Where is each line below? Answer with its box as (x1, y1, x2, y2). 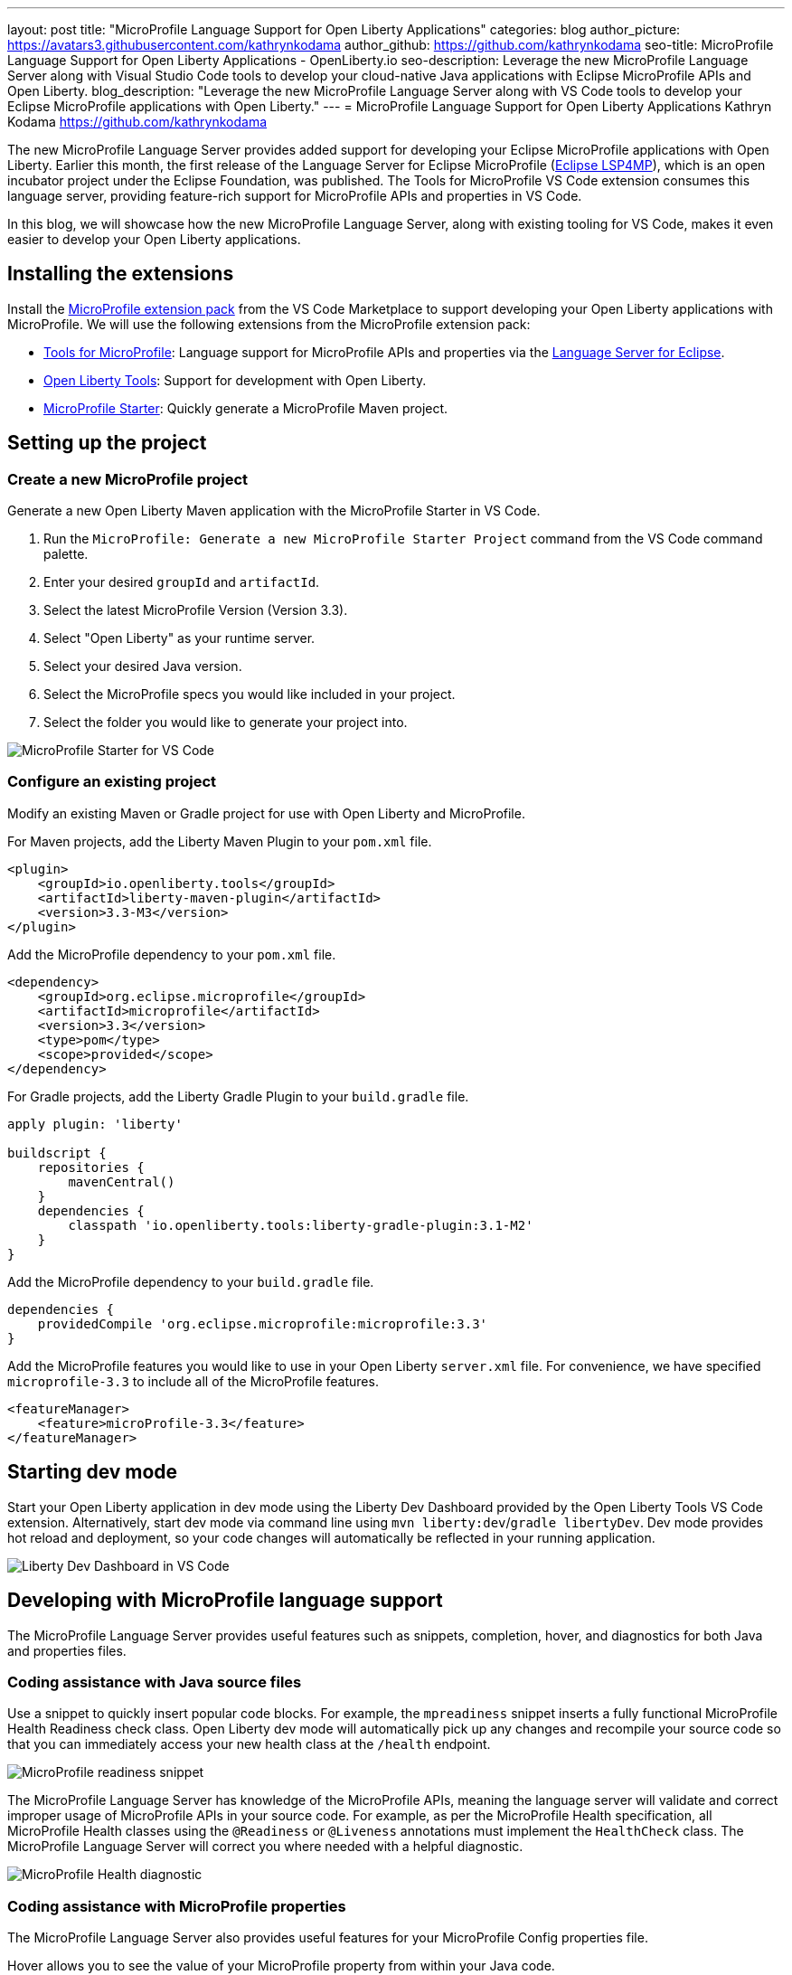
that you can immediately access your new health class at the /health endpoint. (7, 1736, 491, 1753)
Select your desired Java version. (43, 658, 242, 675)
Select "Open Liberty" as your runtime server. (43, 630, 316, 647)
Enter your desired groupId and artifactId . (43, 574, 320, 591)
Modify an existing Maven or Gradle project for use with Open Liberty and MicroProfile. (7, 805, 525, 821)
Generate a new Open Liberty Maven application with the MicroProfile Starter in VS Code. (7, 503, 541, 519)
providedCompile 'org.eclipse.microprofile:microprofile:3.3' (37, 1316, 488, 1331)
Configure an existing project (7, 772, 217, 791)
